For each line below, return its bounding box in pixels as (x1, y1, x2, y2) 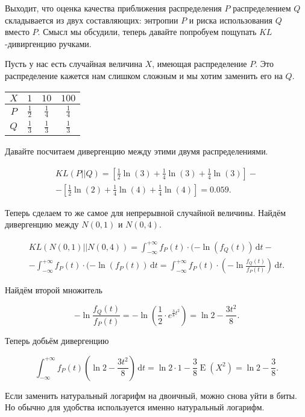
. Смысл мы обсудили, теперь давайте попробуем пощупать (37, 25, 257, 38)
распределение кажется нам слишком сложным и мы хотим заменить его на (5, 69, 283, 81)
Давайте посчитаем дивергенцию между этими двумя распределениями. (5, 145, 268, 158)
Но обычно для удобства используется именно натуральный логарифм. (5, 401, 265, 413)
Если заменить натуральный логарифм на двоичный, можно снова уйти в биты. (5, 389, 297, 401)
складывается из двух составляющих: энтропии (5, 13, 178, 26)
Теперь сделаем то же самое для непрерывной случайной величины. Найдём (5, 206, 286, 218)
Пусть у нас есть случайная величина (5, 57, 142, 70)
